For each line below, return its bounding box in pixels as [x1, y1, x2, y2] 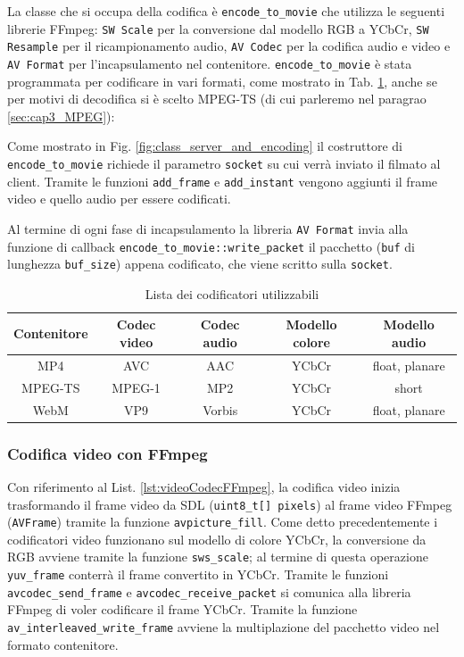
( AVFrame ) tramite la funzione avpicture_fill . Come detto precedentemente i [7, 512, 438, 531]
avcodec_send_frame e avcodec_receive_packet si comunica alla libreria [7, 582, 411, 601]
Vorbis [203, 400, 238, 419]
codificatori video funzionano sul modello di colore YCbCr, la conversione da [7, 529, 427, 548]
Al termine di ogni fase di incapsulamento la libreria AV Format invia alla [7, 219, 409, 237]
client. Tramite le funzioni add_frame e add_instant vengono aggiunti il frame [7, 171, 438, 190]
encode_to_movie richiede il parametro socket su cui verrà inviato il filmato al [7, 154, 441, 172]
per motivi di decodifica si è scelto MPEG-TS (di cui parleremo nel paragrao [7, 89, 427, 108]
